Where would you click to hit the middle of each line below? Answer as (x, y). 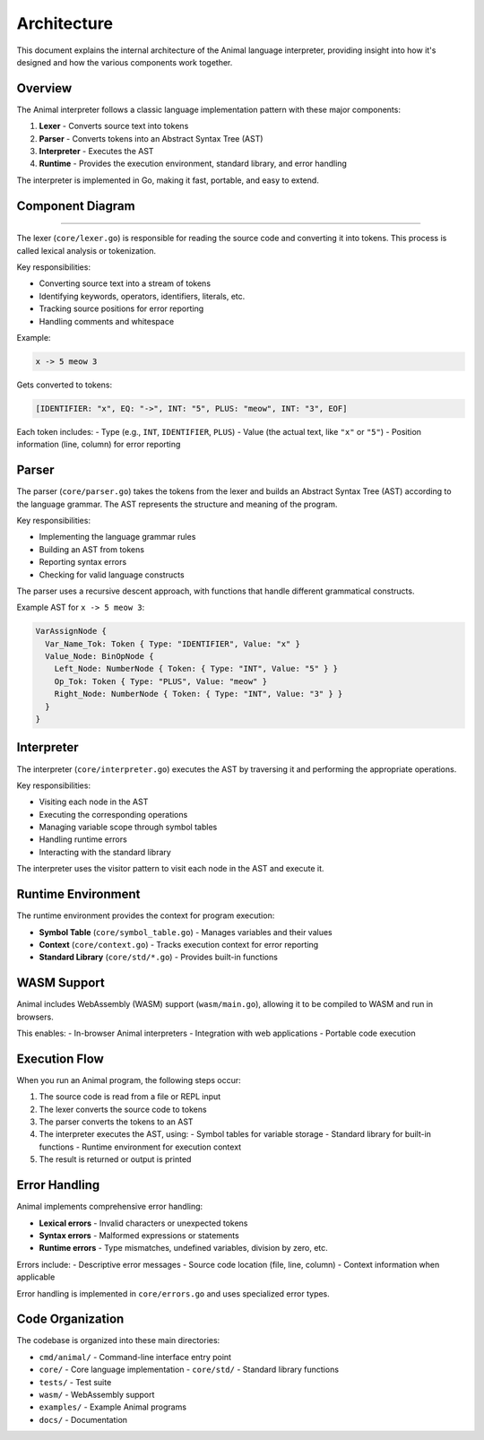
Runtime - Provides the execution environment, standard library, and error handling (193, 164)
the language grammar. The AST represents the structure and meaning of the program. (177, 504)
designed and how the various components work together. (125, 62)
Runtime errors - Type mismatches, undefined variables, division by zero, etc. (184, 1248)
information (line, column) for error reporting (99, 445)
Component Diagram (76, 206)
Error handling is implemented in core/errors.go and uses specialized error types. (173, 1293)
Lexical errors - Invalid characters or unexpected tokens (143, 1223)
